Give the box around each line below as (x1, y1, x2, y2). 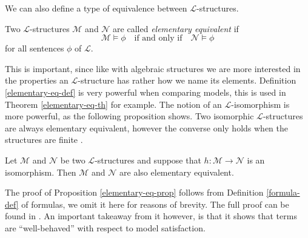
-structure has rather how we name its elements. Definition (78, 74, 296, 87)
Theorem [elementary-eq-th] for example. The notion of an (5, 98, 222, 110)
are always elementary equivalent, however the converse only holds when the (5, 121, 288, 134)
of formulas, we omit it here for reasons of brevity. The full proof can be (21, 197, 289, 210)
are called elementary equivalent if (113, 22, 239, 35)
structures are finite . (5, 133, 83, 146)
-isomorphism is (231, 98, 290, 110)
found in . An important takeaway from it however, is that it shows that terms (5, 210, 297, 222)
